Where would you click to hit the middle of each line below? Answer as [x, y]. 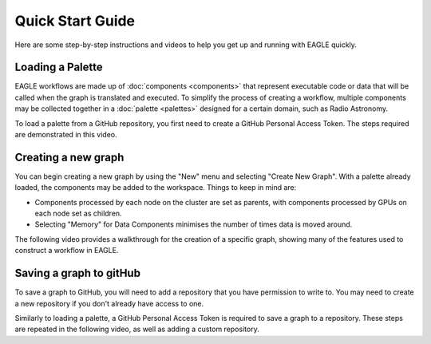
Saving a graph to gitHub [78, 273]
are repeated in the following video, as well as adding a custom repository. [137, 329]
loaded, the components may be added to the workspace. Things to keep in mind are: [156, 188]
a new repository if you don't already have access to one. [109, 303]
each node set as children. [79, 214]
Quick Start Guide [75, 21]
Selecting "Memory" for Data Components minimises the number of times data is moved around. [194, 224]
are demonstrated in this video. [66, 135]
